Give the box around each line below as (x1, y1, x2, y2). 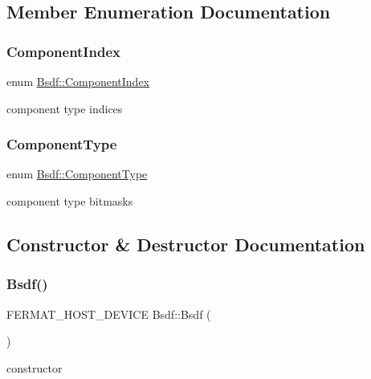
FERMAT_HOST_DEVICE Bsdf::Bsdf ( (6, 305, 211, 322)
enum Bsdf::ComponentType (6, 165, 148, 182)
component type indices (6, 100, 123, 116)
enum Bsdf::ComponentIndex (6, 73, 150, 89)
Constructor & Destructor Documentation (6, 231, 365, 256)
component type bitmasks (6, 193, 133, 209)
